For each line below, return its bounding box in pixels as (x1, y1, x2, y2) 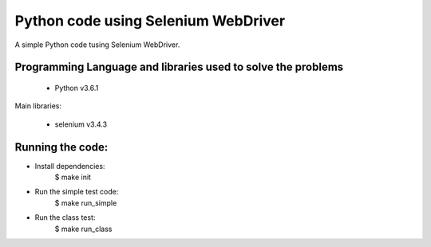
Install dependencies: (34, 161, 105, 171)
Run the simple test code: (34, 187, 119, 197)
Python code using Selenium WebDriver (14, 12, 286, 29)
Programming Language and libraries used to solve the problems (14, 61, 344, 74)
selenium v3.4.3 (54, 120, 108, 129)
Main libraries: (14, 101, 61, 111)
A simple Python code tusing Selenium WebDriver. (14, 40, 180, 49)
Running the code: (14, 140, 109, 154)
